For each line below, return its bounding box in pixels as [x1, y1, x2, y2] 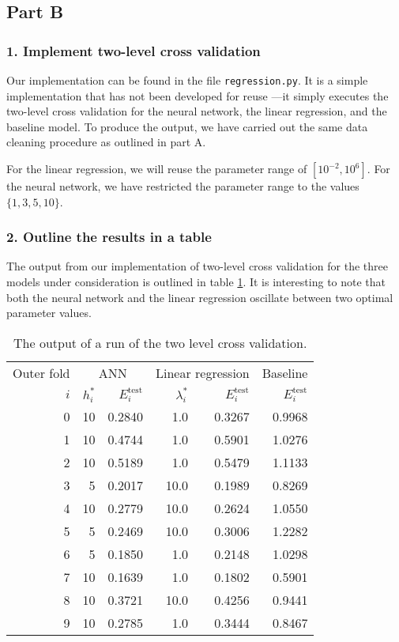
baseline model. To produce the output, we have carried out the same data [6, 118, 368, 134]
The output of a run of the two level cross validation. [13, 333, 307, 352]
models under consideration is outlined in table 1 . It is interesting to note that [6, 274, 386, 290]
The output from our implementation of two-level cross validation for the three [6, 258, 388, 274]
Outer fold [13, 363, 70, 382]
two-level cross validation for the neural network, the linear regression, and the [6, 103, 387, 119]
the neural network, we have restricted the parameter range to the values [6, 178, 359, 194]
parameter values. [6, 304, 92, 321]
